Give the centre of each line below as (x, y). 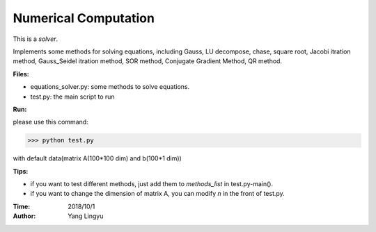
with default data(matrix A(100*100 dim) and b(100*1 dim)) (97, 158)
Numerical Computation (84, 18)
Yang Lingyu (86, 216)
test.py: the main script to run (72, 97)
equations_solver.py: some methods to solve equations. (110, 87)
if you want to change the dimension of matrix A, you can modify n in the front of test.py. (157, 194)
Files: (21, 74)
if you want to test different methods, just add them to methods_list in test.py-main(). (152, 184)
